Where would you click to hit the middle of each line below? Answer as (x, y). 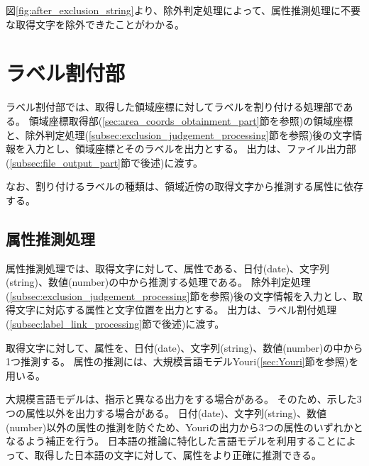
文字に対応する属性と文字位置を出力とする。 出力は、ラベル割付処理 (176, 310)
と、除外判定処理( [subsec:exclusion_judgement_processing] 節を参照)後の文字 (179, 134)
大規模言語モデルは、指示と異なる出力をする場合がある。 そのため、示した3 (184, 399)
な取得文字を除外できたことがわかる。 (95, 24)
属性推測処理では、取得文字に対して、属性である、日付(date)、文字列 (168, 268)
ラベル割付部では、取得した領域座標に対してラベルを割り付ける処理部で (175, 107)
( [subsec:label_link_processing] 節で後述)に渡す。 (115, 324)
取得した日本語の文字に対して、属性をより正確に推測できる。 (178, 454)
